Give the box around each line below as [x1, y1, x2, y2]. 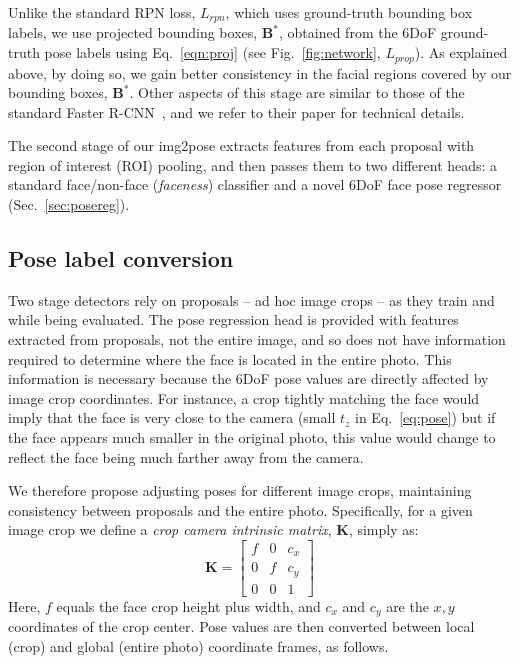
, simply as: [348, 519, 419, 540]
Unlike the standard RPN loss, [8, 2, 196, 22]
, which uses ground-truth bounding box [225, 2, 473, 22]
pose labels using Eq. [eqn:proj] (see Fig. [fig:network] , [44, 42, 381, 63]
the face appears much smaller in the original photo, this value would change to [8, 427, 496, 448]
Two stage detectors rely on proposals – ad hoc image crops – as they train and [8, 289, 495, 310]
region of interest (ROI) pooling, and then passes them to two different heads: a [8, 154, 498, 175]
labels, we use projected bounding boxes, [8, 22, 258, 43]
